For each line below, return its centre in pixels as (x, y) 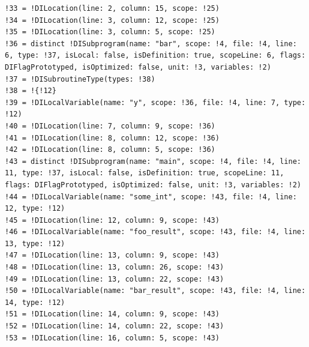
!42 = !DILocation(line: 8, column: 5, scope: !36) (110, 150)
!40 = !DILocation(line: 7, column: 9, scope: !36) (110, 126)
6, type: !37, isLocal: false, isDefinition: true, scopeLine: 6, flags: (155, 56)
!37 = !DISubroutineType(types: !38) (80, 79)
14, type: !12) (35, 302)
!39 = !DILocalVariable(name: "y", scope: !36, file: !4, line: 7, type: (155, 102)
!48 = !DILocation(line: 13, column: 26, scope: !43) (115, 267)
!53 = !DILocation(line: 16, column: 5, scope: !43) (112, 338)
